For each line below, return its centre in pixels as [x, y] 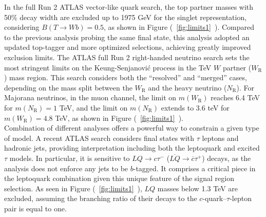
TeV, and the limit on [93, 107]
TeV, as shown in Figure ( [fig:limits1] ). [119, 117]
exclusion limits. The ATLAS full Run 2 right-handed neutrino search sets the [127, 57]
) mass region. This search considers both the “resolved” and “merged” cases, [126, 77]
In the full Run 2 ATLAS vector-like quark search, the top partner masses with [129, 7]
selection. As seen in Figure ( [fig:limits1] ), [73, 188]
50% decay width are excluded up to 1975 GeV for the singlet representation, [126, 17]
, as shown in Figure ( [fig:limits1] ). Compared [179, 27]
